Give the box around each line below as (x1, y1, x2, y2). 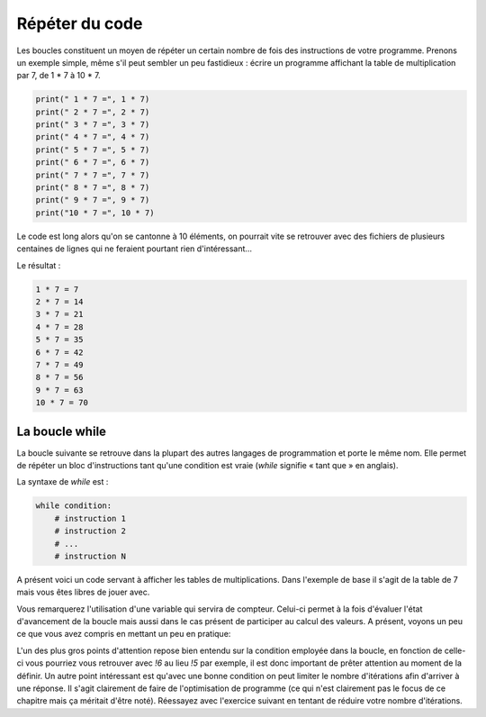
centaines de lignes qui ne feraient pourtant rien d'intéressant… (16, 243, 252, 254)
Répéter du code (16, 14, 143, 33)
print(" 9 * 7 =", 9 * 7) (35, 195, 150, 205)
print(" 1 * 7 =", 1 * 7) (35, 95, 150, 104)
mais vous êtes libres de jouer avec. (16, 586, 150, 598)
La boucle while (16, 423, 107, 439)
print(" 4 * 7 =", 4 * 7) (35, 132, 150, 142)
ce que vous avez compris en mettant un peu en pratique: (16, 629, 231, 640)
